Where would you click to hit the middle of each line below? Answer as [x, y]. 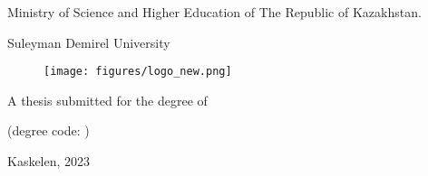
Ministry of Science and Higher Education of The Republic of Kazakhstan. [214, 12]
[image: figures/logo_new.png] [138, 72]
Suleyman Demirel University [89, 42]
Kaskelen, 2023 [49, 161]
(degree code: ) [49, 130]
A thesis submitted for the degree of [107, 100]
